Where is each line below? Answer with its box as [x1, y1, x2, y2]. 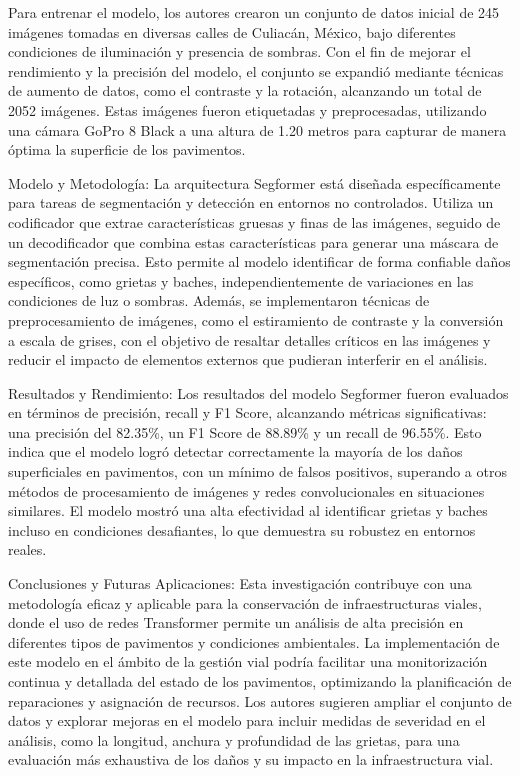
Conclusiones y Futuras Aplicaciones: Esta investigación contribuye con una [8, 573, 472, 594]
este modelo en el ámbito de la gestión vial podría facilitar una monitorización [8, 651, 488, 672]
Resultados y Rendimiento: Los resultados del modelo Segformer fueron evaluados [8, 382, 509, 403]
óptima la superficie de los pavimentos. [8, 139, 246, 160]
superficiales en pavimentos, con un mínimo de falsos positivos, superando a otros [8, 461, 507, 482]
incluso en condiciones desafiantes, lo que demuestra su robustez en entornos [8, 519, 476, 540]
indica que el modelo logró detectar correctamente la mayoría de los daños [8, 441, 463, 462]
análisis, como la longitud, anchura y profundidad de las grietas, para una [8, 729, 460, 750]
